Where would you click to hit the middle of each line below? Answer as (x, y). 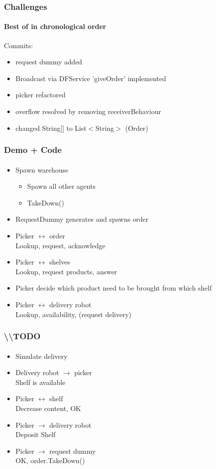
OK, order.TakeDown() (50, 460)
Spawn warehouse (42, 169)
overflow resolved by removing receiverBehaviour (88, 111)
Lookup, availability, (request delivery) (73, 314)
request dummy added (49, 62)
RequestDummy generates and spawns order (82, 219)
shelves (60, 262)
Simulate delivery (41, 356)
